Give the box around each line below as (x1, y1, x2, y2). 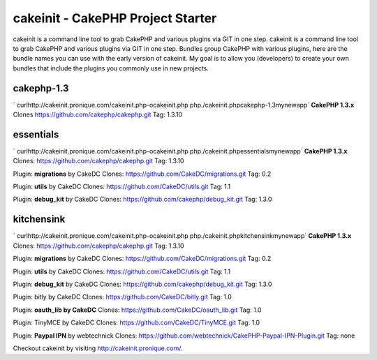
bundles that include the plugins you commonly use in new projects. (13, 63, 209, 73)
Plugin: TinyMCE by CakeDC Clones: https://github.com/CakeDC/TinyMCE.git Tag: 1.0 (13, 318, 260, 327)
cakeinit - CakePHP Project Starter (13, 10, 217, 26)
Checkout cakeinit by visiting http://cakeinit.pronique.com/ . (13, 344, 183, 352)
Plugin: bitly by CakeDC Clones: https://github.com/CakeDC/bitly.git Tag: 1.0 (13, 293, 232, 301)
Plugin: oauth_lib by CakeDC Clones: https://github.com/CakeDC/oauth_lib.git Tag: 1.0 (13, 306, 262, 314)
